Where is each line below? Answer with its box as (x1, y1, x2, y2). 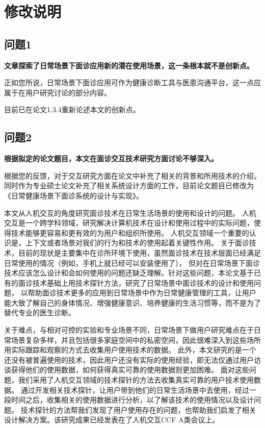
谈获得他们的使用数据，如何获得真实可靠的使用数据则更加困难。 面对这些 (4, 364, 249, 375)
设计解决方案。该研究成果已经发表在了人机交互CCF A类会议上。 (4, 414, 220, 425)
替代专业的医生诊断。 (4, 307, 75, 318)
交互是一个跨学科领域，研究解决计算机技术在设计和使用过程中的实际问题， (4, 217, 254, 228)
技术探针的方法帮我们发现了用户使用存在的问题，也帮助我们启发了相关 (20, 404, 256, 415)
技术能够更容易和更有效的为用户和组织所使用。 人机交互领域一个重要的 (11, 227, 249, 238)
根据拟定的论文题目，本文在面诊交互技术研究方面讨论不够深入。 (4, 153, 218, 164)
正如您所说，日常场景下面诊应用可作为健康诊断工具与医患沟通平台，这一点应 (4, 77, 261, 88)
